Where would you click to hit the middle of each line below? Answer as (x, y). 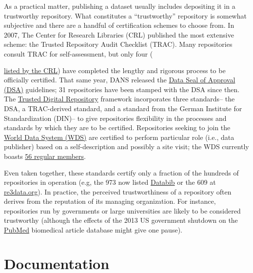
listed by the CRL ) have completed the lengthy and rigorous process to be (115, 70)
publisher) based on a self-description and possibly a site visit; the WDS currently (126, 146)
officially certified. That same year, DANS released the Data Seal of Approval (120, 80)
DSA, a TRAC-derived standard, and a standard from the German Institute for (123, 108)
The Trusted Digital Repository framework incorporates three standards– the (119, 99)
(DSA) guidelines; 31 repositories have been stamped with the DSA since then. (122, 89)
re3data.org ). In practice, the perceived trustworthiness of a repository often (118, 191)
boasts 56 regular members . (45, 156)
